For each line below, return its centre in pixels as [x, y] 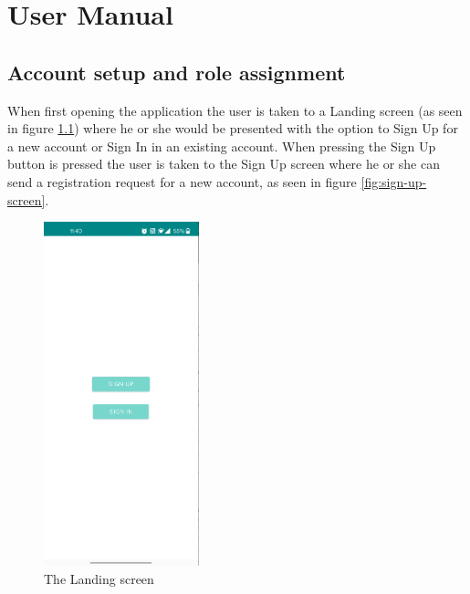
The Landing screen [99, 578]
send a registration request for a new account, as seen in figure [182, 181]
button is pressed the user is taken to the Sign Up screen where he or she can [224, 164]
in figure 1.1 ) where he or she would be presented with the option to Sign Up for [233, 128]
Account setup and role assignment [177, 72]
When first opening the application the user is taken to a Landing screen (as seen [235, 110]
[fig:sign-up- [394, 181]
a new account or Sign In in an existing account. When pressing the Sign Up [222, 146]
